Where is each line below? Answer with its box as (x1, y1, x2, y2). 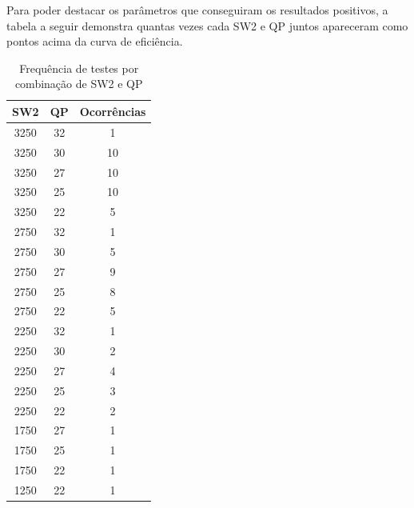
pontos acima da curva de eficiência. (6, 33, 183, 50)
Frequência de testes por (19, 59, 139, 76)
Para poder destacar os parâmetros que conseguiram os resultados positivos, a (6, 2, 388, 18)
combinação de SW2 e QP (14, 75, 143, 92)
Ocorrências (79, 102, 146, 119)
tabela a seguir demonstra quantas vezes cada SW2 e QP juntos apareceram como (6, 17, 408, 34)
